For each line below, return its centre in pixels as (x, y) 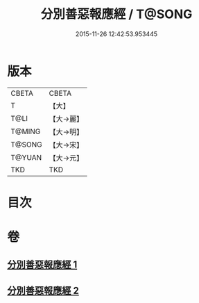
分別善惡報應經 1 (42, 265)
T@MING (26, 131)
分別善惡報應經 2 (43, 290)
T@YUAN (26, 157)
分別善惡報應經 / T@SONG (116, 14)
